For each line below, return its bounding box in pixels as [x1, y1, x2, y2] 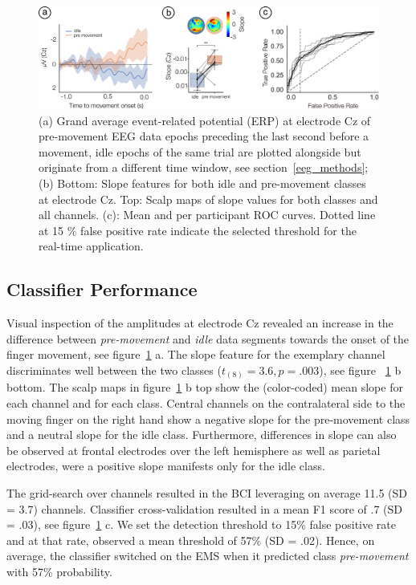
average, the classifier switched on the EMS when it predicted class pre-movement [6, 547, 409, 564]
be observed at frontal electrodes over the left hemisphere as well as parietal [6, 441, 381, 458]
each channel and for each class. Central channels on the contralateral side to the [6, 394, 406, 411]
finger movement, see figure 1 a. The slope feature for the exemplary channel [6, 346, 385, 363]
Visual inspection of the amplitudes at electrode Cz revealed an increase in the [6, 315, 394, 331]
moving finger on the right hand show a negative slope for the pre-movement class [6, 410, 410, 427]
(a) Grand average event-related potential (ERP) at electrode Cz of [39, 112, 371, 128]
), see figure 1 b [319, 361, 402, 378]
